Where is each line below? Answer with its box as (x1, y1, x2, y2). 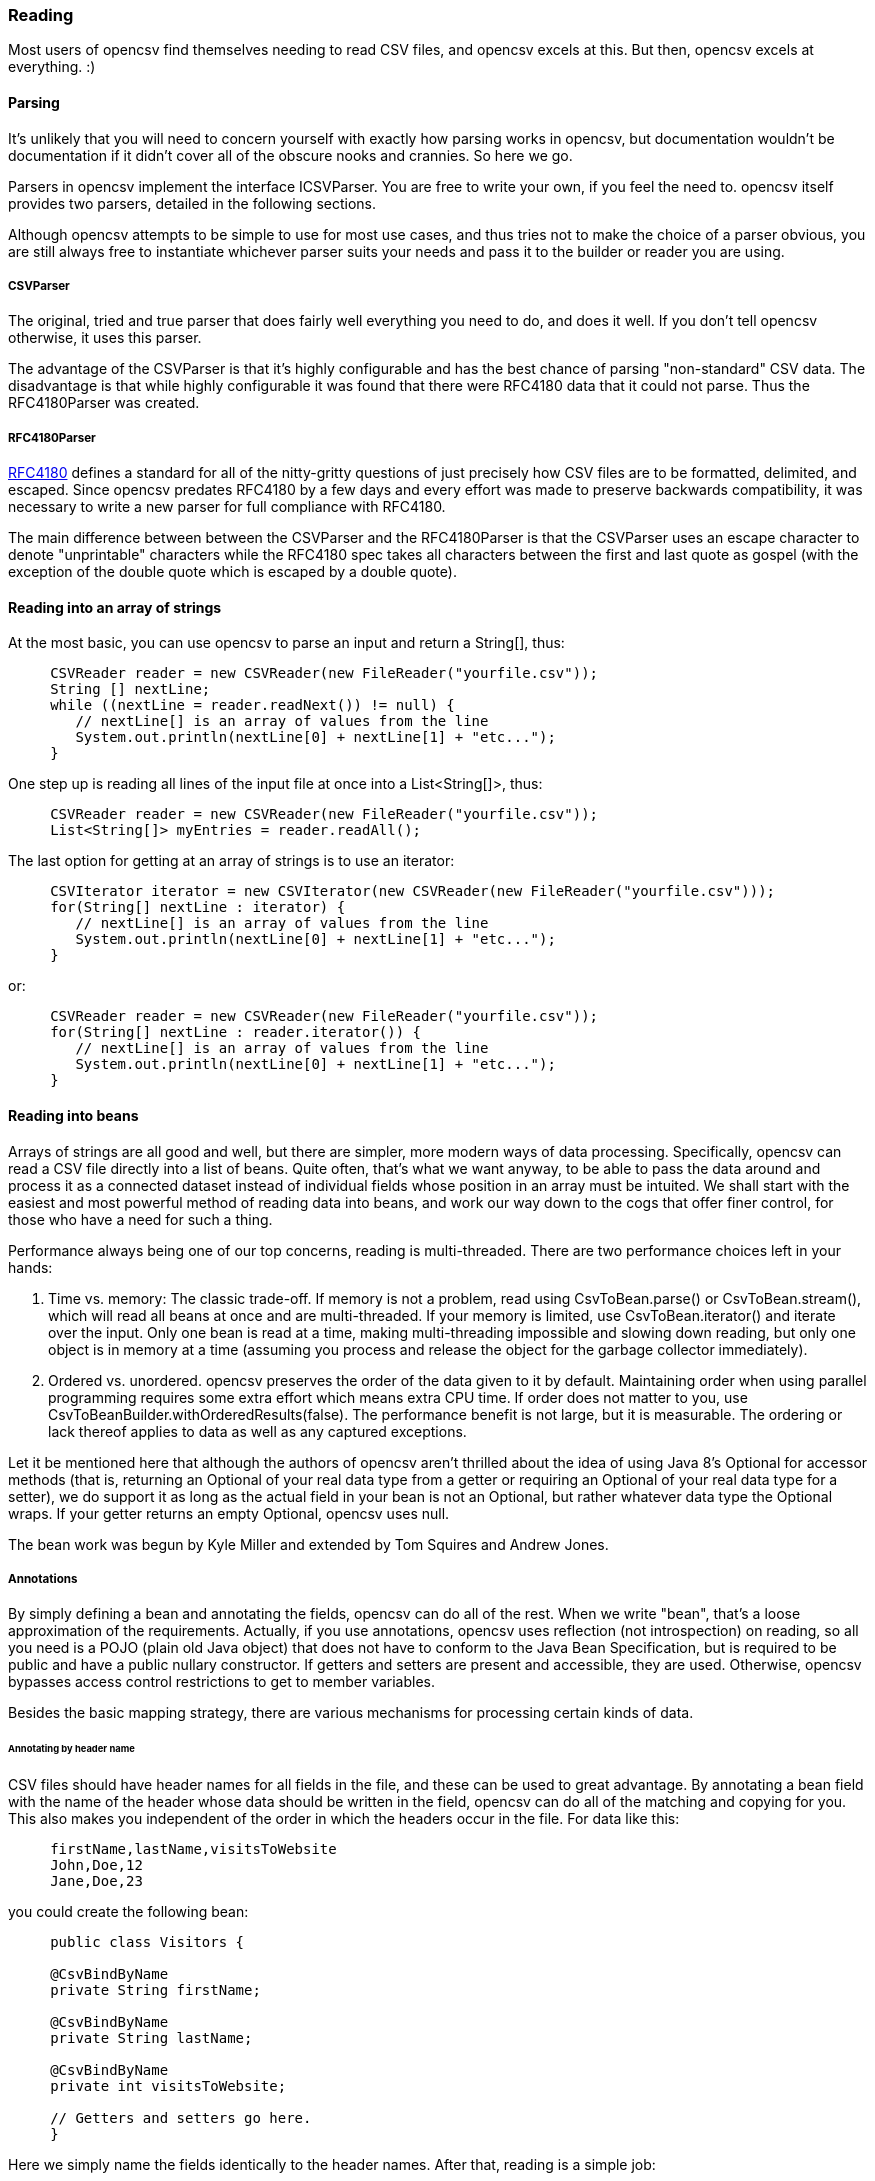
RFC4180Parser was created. (8, 394, 200, 412)
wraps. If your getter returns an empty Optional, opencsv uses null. (8, 1504, 450, 1522)
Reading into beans (8, 1106, 139, 1124)
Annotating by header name (8, 1743, 135, 1755)
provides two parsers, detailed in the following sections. (8, 194, 376, 212)
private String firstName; (50, 1982, 261, 1999)
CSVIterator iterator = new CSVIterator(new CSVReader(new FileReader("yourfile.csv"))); (50, 883, 776, 900)
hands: (8, 1258, 53, 1276)
